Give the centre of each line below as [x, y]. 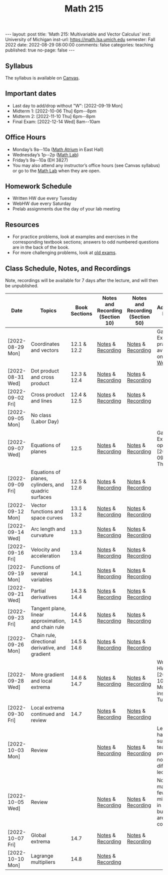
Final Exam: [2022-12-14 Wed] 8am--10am [56, 121]
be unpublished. [22, 286]
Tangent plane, [48, 608]
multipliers [43, 862]
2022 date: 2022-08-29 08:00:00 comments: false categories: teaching [79, 45]
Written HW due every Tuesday [45, 198]
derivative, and [48, 648]
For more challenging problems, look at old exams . [64, 252]
